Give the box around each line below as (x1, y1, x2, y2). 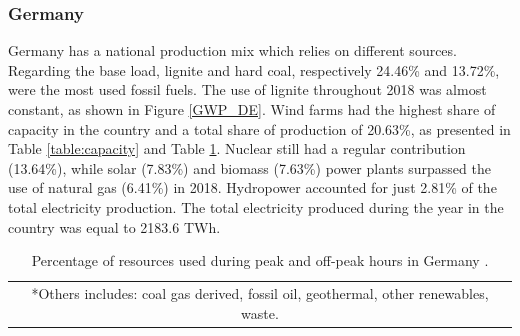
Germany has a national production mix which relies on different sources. (8, 40, 457, 61)
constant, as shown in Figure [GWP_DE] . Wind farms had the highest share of (8, 99, 496, 119)
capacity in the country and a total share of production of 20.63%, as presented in (8, 118, 511, 139)
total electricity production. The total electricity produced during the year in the (8, 196, 504, 217)
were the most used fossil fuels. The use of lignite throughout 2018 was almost (8, 79, 487, 100)
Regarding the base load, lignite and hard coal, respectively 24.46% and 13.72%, (8, 59, 500, 80)
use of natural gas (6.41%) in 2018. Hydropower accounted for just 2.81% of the (8, 177, 497, 198)
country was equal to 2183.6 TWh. (8, 216, 221, 237)
